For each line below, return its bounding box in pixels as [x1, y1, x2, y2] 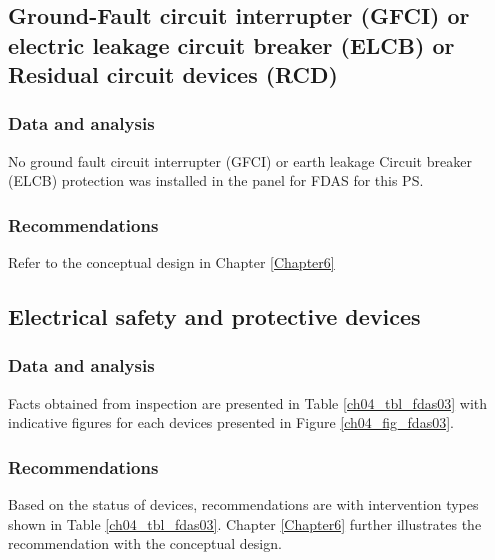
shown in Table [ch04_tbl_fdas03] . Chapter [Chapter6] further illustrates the [8, 513, 482, 534]
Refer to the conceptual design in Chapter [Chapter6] [8, 252, 335, 273]
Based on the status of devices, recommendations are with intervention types [8, 494, 479, 515]
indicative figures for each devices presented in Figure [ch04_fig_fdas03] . [8, 412, 454, 433]
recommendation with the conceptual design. [8, 533, 282, 554]
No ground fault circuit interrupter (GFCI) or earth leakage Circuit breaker [8, 150, 472, 171]
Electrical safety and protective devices [8, 301, 421, 332]
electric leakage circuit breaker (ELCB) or [8, 29, 455, 60]
